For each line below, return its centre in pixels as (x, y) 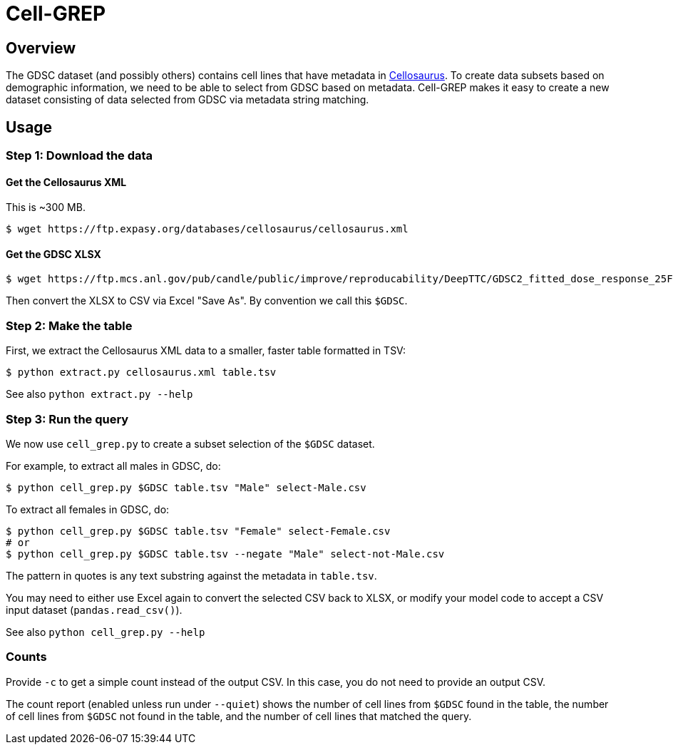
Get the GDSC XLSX (53, 254)
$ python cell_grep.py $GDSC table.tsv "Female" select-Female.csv (198, 531)
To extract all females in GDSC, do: (88, 509)
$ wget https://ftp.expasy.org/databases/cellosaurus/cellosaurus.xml (207, 229)
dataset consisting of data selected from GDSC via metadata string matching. (187, 100)
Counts (26, 657)
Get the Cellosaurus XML (66, 182)
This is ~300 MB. (46, 207)
